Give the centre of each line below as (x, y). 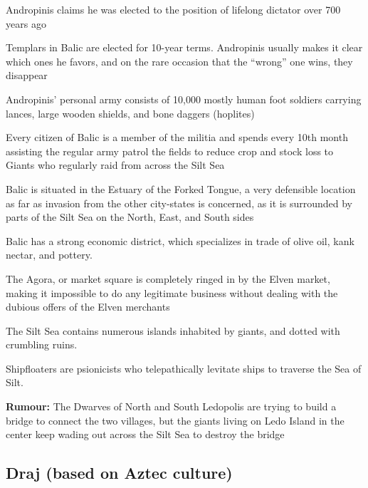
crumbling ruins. (42, 344)
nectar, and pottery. (49, 255)
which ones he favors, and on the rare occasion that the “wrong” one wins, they (179, 61)
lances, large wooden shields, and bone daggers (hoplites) (130, 113)
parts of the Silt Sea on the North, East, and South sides (130, 217)
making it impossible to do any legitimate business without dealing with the (172, 292)
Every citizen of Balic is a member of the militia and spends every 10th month (177, 137)
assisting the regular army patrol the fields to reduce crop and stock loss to (170, 151)
